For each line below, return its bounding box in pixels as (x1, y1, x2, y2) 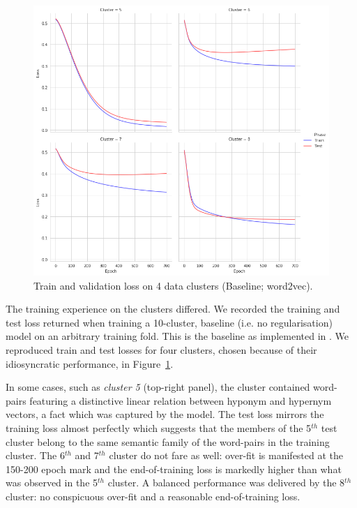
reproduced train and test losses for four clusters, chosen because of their (6, 343, 317, 357)
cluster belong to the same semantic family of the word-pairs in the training (6, 434, 330, 449)
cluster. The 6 (6, 448, 65, 463)
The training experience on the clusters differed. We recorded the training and (6, 301, 340, 316)
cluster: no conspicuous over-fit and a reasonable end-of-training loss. (6, 488, 301, 503)
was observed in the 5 (6, 475, 98, 490)
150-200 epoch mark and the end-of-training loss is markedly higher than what (6, 461, 342, 476)
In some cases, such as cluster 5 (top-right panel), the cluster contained (6, 380, 310, 394)
